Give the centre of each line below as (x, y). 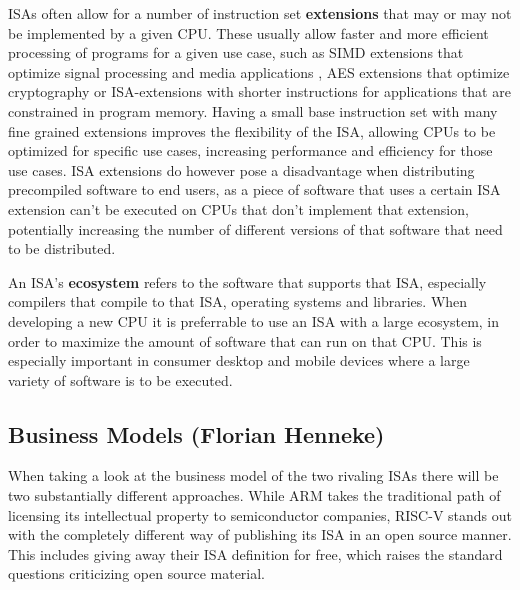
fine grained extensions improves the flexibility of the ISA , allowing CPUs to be (252, 130)
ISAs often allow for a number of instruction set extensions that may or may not (260, 13)
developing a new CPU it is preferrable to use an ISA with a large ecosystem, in (254, 320)
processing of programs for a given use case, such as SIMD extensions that (236, 52)
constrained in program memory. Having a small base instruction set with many (253, 110)
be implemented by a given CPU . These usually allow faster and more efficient (248, 32)
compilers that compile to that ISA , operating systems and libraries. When (238, 301)
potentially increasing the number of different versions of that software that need (255, 228)
